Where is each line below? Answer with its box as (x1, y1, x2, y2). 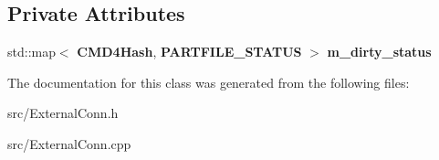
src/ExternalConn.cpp (7, 133, 131, 153)
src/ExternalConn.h (7, 103, 119, 123)
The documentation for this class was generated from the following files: (7, 72, 410, 91)
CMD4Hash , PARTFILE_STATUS (77, 42, 302, 61)
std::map (7, 42, 56, 61)
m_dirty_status (327, 42, 432, 61)
